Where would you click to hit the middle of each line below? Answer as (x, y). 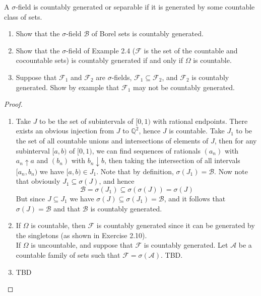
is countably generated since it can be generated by (176, 225)
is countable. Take (197, 131)
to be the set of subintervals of (86, 121)
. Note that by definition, (135, 171)
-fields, (122, 77)
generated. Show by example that (68, 87)
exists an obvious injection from (65, 131)
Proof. (13, 104)
